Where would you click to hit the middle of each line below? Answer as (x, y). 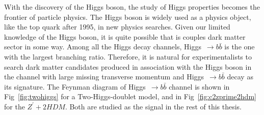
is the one (240, 47)
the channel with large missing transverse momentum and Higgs (104, 77)
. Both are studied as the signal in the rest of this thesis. (153, 106)
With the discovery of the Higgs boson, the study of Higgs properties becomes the (132, 7)
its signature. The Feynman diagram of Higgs (75, 86)
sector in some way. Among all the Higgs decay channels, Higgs (103, 47)
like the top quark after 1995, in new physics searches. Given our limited (117, 27)
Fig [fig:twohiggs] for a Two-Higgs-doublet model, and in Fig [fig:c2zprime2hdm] (130, 96)
